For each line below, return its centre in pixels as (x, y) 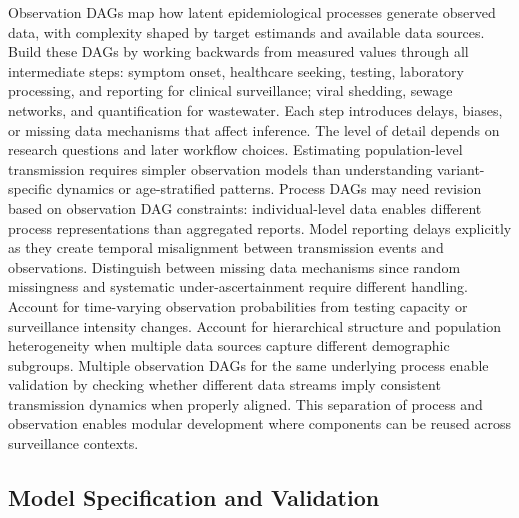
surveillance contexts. (73, 443)
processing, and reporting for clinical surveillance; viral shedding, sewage (230, 90)
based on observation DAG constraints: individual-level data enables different (245, 207)
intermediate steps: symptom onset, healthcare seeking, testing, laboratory (236, 70)
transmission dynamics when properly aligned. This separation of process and (245, 403)
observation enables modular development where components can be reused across (260, 423)
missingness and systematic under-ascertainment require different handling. (238, 286)
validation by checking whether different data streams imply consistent (224, 384)
